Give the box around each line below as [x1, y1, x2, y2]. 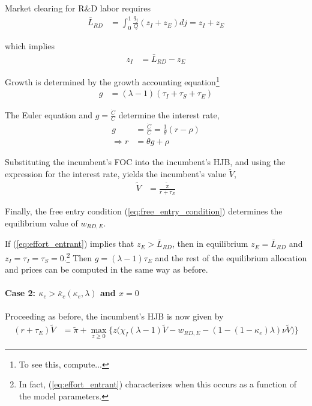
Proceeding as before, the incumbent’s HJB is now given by [5, 309, 224, 322]
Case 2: [5, 286, 36, 299]
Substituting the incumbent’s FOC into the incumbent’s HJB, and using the [5, 156, 286, 168]
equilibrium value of [5, 216, 78, 229]
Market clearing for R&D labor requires [5, 2, 151, 14]
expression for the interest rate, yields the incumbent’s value [5, 168, 227, 180]
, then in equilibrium [172, 237, 248, 250]
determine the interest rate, [118, 108, 220, 121]
